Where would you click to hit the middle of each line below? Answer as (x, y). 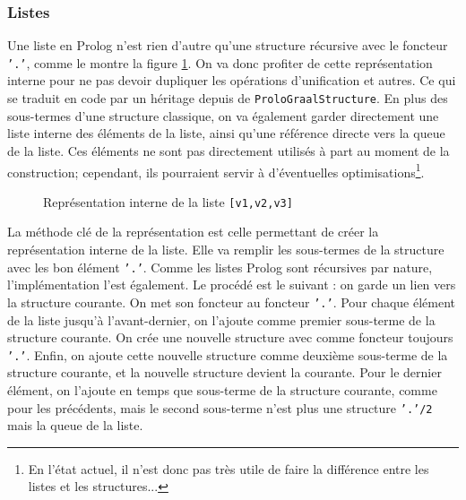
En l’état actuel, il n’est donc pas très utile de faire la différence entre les (229, 468)
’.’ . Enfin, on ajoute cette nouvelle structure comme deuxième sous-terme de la (228, 354)
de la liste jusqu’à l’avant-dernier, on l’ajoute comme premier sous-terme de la (221, 319)
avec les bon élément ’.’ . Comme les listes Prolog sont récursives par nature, (220, 267)
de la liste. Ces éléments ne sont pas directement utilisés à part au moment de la (229, 150)
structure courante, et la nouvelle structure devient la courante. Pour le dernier (224, 372)
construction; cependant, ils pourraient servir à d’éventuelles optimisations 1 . (216, 170)
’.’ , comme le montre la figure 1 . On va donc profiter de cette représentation (220, 62)
